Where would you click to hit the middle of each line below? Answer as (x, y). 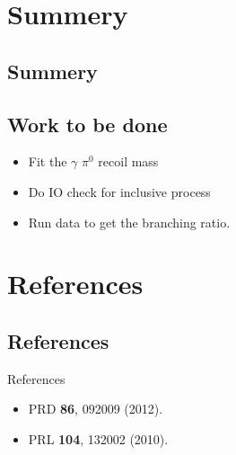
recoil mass (128, 161)
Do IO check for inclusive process (119, 191)
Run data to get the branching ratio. (129, 222)
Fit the (48, 161)
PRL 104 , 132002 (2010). (98, 438)
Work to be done (87, 124)
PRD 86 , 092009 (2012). (96, 409)
